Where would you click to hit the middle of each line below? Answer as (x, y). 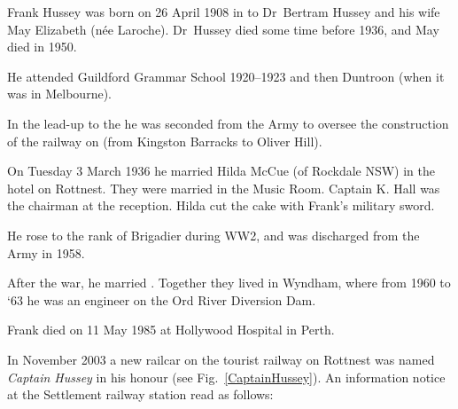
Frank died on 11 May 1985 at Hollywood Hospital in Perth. (171, 330)
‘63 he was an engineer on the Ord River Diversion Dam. (162, 299)
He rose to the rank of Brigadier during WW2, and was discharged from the (213, 235)
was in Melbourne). (59, 94)
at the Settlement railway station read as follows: (140, 394)
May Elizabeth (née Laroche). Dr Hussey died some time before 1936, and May (223, 29)
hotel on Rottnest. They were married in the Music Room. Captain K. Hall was (224, 188)
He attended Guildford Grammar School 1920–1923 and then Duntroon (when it (226, 76)
